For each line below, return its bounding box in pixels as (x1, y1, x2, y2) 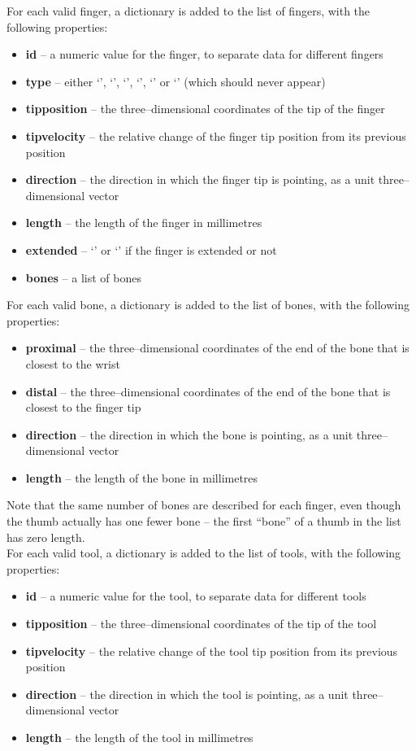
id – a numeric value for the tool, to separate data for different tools (25, 587, 366, 605)
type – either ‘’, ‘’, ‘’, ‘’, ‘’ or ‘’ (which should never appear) (25, 72, 326, 90)
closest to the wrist (25, 355, 120, 372)
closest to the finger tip (25, 399, 141, 416)
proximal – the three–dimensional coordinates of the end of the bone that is (25, 339, 409, 356)
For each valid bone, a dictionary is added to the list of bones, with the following (6, 296, 409, 313)
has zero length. (6, 528, 85, 545)
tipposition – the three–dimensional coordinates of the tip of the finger (25, 100, 385, 117)
